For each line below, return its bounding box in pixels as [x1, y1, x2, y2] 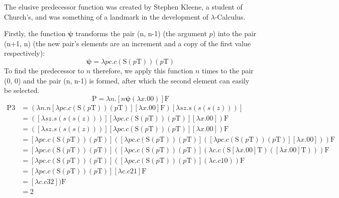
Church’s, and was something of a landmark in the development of [4, 11, 208, 22]
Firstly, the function [4, 28, 66, 39]
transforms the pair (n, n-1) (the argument [75, 28, 207, 39]
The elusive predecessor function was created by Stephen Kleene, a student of [4, 2, 243, 12]
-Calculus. [214, 11, 246, 22]
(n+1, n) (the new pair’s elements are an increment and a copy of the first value [4, 38, 251, 48]
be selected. [4, 85, 40, 95]
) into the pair [212, 28, 257, 39]
